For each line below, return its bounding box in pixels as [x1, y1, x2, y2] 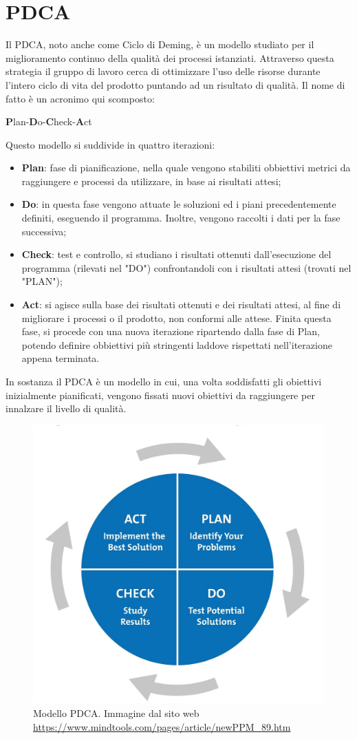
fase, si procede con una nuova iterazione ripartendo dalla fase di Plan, [21, 324, 320, 339]
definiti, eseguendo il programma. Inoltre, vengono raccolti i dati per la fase [21, 211, 340, 225]
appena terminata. [21, 351, 100, 365]
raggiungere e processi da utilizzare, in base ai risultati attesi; [21, 173, 281, 188]
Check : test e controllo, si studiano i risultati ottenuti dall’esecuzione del [21, 247, 332, 261]
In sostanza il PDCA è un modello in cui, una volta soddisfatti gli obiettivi [6, 374, 322, 388]
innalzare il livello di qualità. [6, 401, 127, 416]
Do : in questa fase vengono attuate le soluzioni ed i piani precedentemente [21, 197, 336, 211]
